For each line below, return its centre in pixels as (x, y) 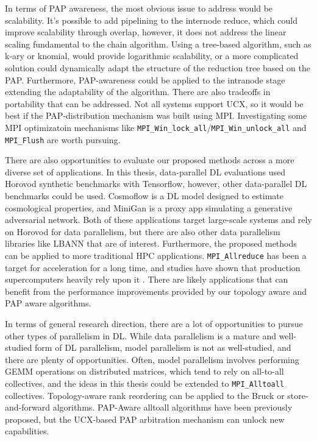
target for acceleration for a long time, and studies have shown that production (153, 267)
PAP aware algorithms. (48, 303)
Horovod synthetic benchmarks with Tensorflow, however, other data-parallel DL (156, 184)
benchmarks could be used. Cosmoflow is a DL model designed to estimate (144, 196)
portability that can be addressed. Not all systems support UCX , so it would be (154, 103)
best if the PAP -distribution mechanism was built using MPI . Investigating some (156, 115)
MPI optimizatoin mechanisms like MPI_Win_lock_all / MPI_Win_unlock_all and (156, 127)
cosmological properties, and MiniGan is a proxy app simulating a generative (149, 207)
